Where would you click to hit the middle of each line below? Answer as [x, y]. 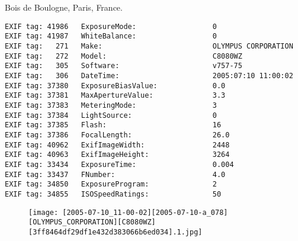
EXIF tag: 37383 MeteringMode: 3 [111, 106]
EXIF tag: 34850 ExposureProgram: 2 [111, 184]
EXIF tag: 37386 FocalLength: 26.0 [117, 135]
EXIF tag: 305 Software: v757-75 [124, 66]
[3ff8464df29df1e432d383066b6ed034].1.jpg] [116, 232]
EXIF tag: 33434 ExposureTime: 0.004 [119, 164]
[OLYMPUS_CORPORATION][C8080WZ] [92, 222]
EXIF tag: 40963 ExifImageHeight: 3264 [117, 155]
